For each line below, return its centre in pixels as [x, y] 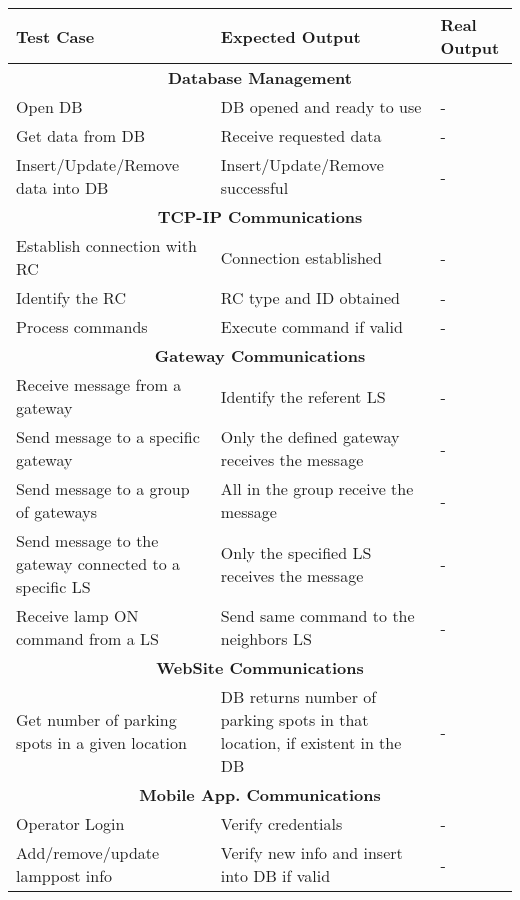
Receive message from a [99, 384]
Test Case [55, 36]
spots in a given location [101, 742]
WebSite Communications [260, 667]
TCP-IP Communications [260, 216]
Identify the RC [71, 297]
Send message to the [87, 540]
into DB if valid [275, 875]
